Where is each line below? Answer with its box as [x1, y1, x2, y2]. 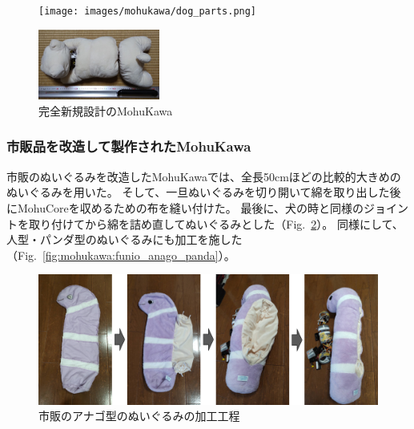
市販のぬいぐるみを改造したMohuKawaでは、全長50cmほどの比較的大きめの [6, 168, 401, 184]
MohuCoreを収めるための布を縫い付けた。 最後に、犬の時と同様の [17, 199, 364, 216]
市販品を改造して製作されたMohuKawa [6, 136, 251, 156]
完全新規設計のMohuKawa [38, 102, 173, 119]
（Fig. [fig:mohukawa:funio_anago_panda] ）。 [6, 246, 235, 263]
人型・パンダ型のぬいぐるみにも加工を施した [6, 231, 243, 248]
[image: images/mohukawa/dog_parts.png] [38, 6, 257, 17]
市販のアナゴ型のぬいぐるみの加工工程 [38, 407, 240, 424]
